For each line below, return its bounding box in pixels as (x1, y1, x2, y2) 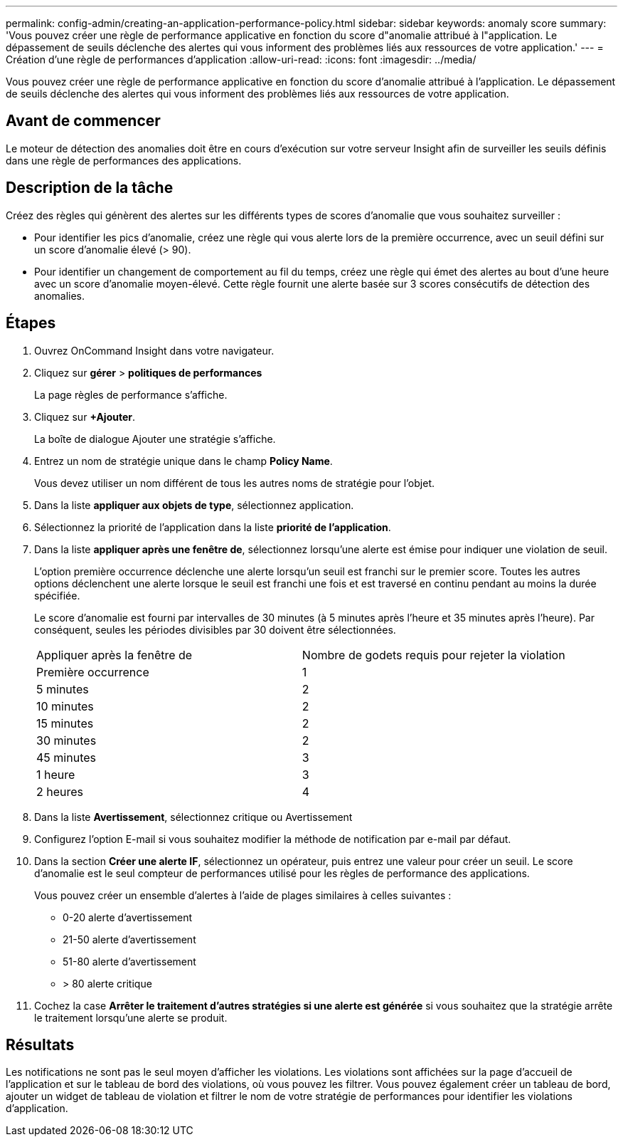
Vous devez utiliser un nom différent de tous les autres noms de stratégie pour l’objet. (34, 476, 435, 489)
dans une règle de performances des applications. (6, 154, 242, 167)
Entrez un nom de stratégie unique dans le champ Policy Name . (34, 454, 333, 467)
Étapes (6, 314, 56, 332)
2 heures (36, 784, 84, 799)
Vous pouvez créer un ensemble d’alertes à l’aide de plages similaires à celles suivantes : (34, 889, 452, 901)
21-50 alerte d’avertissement (63, 933, 196, 945)
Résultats (6, 1035, 75, 1054)
